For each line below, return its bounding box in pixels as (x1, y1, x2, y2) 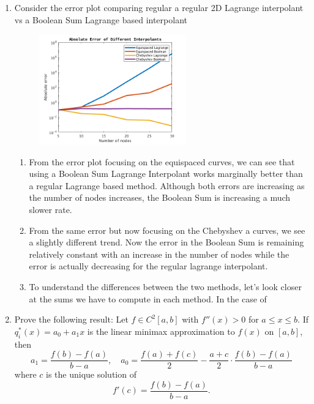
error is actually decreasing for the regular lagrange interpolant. (29, 260, 268, 272)
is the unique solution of (46, 368, 136, 381)
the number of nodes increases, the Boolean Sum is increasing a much (29, 191, 291, 204)
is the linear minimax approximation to (87, 324, 235, 337)
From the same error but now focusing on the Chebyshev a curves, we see (29, 223, 305, 236)
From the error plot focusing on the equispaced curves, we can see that (29, 155, 295, 168)
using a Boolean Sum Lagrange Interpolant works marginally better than (29, 167, 303, 180)
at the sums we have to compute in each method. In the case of (29, 292, 267, 305)
